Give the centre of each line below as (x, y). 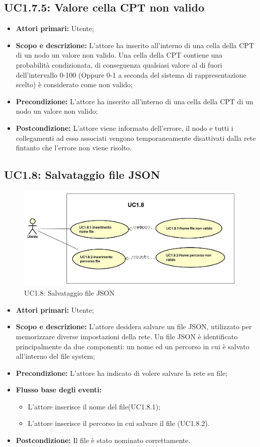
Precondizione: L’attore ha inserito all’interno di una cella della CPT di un (135, 101)
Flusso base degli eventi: (59, 390)
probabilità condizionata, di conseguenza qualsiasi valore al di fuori (119, 64)
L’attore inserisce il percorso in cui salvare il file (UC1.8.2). (119, 423)
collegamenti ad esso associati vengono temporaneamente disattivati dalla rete (136, 138)
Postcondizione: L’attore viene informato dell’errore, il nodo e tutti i (124, 128)
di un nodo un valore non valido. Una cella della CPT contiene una (119, 55)
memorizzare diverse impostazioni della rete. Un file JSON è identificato (127, 336)
